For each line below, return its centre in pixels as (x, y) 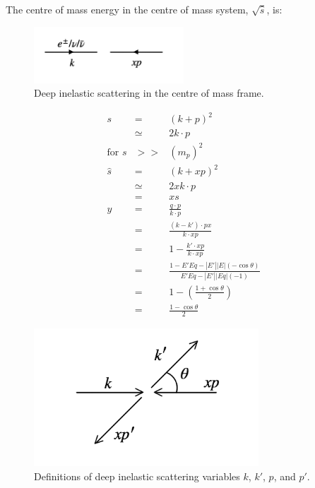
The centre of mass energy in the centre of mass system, (127, 9)
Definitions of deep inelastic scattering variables (137, 476)
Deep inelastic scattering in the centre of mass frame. (149, 93)
